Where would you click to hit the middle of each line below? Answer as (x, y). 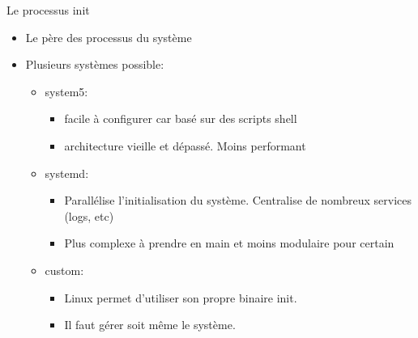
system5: (66, 91)
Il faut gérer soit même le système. (150, 325)
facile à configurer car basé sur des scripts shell (181, 118)
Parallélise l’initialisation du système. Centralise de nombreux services (238, 200)
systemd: (67, 173)
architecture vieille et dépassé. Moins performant (185, 145)
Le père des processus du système (109, 37)
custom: (64, 270)
